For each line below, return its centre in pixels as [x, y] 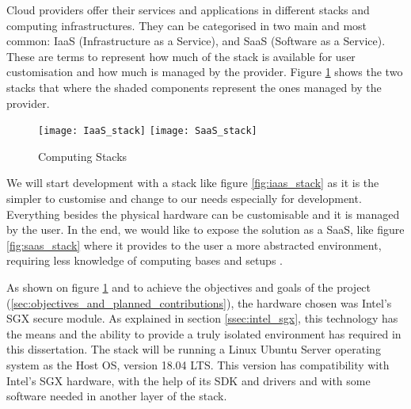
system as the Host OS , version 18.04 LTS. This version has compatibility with [198, 364]
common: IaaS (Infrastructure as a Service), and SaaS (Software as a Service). [196, 41]
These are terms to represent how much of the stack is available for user [181, 56]
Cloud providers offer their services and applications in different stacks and [188, 10]
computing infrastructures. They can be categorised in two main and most [187, 25]
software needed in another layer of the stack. [117, 396]
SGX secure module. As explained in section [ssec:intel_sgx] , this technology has [202, 318]
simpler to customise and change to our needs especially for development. [184, 198]
